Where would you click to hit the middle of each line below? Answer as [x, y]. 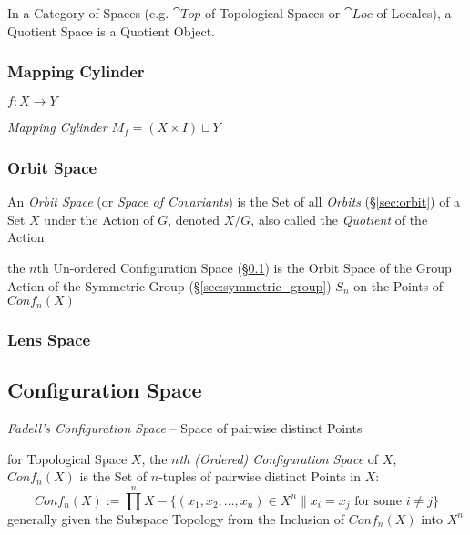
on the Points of [398, 285]
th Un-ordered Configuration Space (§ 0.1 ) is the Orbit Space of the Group [244, 267]
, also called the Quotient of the [339, 219]
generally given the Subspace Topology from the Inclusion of [176, 518]
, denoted [194, 219]
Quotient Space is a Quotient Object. [111, 30]
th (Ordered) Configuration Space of [279, 458]
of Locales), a [414, 13]
